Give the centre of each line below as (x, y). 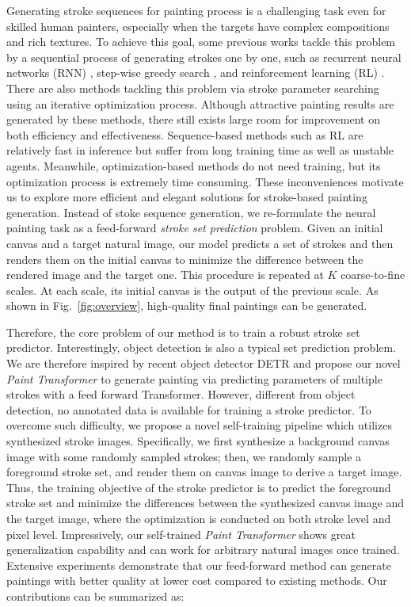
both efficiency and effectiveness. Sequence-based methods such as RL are (185, 134)
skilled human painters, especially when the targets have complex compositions (198, 26)
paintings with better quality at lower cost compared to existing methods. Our (197, 580)
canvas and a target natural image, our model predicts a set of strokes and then (200, 243)
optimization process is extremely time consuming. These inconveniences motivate (205, 181)
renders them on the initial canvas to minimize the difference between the (185, 259)
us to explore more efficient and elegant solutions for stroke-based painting (187, 197)
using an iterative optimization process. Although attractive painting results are (200, 103)
